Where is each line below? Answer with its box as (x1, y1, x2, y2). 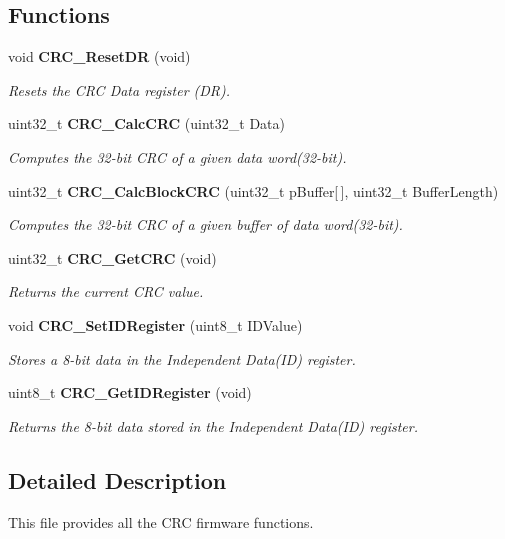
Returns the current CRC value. (8, 281, 204, 302)
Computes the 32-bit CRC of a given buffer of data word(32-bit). (8, 214, 403, 235)
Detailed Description (8, 464, 227, 495)
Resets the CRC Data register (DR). (8, 79, 231, 100)
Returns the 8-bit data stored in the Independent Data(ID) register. (8, 415, 418, 436)
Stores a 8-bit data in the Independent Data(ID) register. (8, 348, 356, 369)
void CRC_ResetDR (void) (8, 46, 191, 67)
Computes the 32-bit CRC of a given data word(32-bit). (8, 146, 347, 167)
